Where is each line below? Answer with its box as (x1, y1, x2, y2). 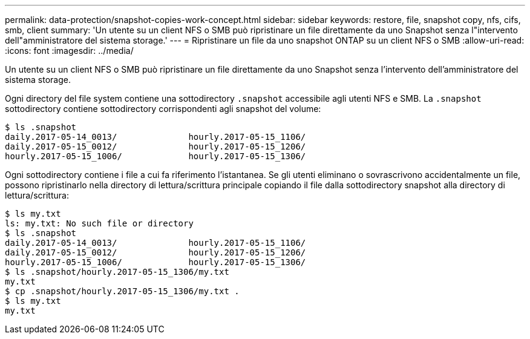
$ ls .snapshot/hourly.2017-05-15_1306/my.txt (5, 267, 229, 277)
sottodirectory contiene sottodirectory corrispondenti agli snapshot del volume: (5, 104, 321, 114)
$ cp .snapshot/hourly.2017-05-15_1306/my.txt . (5, 286, 240, 296)
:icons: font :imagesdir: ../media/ (5, 45, 134, 56)
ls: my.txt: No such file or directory (5, 219, 194, 228)
